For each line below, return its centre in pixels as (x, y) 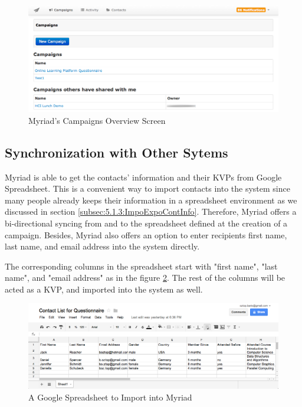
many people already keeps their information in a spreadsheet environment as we (151, 200)
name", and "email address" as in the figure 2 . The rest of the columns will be (145, 278)
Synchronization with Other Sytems (116, 152)
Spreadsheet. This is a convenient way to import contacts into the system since (147, 188)
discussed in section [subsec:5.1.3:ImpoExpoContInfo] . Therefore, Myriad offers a (151, 211)
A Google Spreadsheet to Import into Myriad (110, 397)
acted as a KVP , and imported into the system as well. (104, 289)
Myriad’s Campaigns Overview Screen (97, 120)
